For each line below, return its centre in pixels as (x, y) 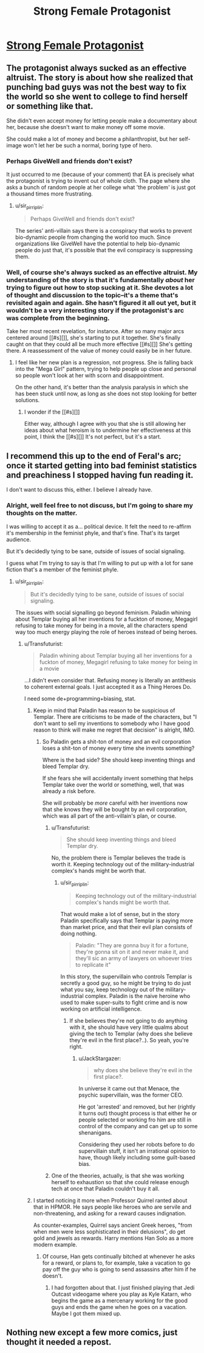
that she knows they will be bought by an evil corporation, (114, 810)
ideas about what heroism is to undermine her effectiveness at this (107, 430)
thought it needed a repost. (59, 1342)
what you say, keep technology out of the (112, 990)
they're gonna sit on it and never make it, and (132, 952)
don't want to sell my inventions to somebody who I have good (111, 724)
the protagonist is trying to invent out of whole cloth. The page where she (98, 181)
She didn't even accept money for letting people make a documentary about (102, 121)
